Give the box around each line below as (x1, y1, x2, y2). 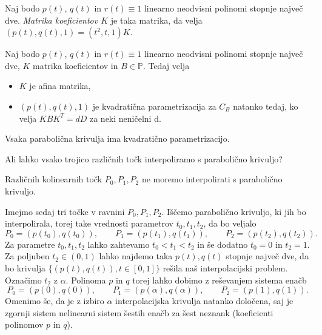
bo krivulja (5, 261, 45, 274)
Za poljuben (5, 250, 50, 262)
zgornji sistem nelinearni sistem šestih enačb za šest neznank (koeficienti (5, 306, 273, 319)
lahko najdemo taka (99, 250, 173, 262)
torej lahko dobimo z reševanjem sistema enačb (132, 273, 307, 286)
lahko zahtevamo (87, 237, 150, 250)
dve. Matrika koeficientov (5, 13, 98, 26)
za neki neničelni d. (89, 111, 161, 124)
